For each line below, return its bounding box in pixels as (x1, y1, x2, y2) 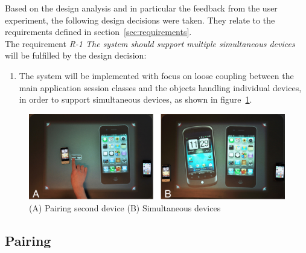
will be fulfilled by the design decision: (5, 49, 147, 62)
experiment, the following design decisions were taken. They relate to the (5, 13, 275, 26)
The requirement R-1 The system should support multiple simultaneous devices (5, 37, 295, 50)
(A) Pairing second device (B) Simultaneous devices (29, 202, 221, 214)
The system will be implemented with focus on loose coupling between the (19, 69, 294, 82)
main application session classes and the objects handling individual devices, (19, 81, 302, 94)
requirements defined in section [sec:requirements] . (5, 25, 192, 38)
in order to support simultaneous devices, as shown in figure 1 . (19, 93, 252, 106)
